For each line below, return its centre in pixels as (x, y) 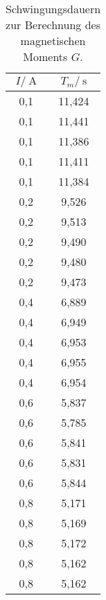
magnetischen (53, 41)
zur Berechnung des (53, 25)
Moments (45, 56)
